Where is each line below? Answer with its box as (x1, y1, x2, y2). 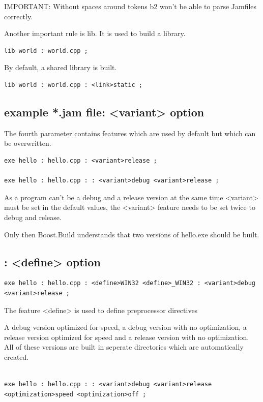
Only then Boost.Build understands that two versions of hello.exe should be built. (4, 229, 259, 239)
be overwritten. (4, 138, 51, 148)
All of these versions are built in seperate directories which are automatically (4, 342, 244, 352)
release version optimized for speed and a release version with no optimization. (4, 331, 249, 342)
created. (4, 351, 29, 362)
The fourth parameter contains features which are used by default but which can (4, 128, 256, 138)
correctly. (4, 11, 33, 21)
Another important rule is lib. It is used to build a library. (4, 28, 186, 39)
